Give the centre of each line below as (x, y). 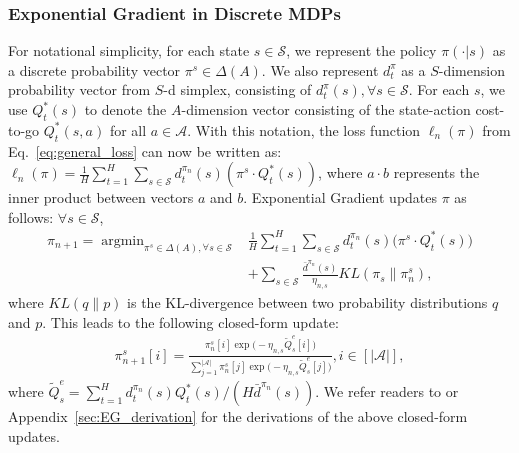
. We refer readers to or (387, 391)
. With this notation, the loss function (304, 129)
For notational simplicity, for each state (129, 50)
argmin (123, 240)
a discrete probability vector (94, 69)
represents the (436, 172)
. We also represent (320, 69)
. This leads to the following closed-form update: (190, 321)
